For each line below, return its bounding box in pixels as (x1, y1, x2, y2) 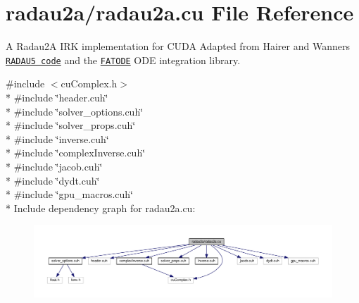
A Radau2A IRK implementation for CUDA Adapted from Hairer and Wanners (6, 39, 350, 54)
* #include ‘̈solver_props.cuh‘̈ (6, 118, 136, 132)
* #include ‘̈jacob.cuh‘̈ (6, 159, 103, 173)
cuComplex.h (61, 76, 118, 91)
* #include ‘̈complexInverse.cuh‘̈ (6, 145, 146, 160)
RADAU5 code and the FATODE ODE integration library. (6, 52, 241, 67)
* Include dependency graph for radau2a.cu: (6, 200, 196, 215)
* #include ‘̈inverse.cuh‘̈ (6, 131, 109, 146)
